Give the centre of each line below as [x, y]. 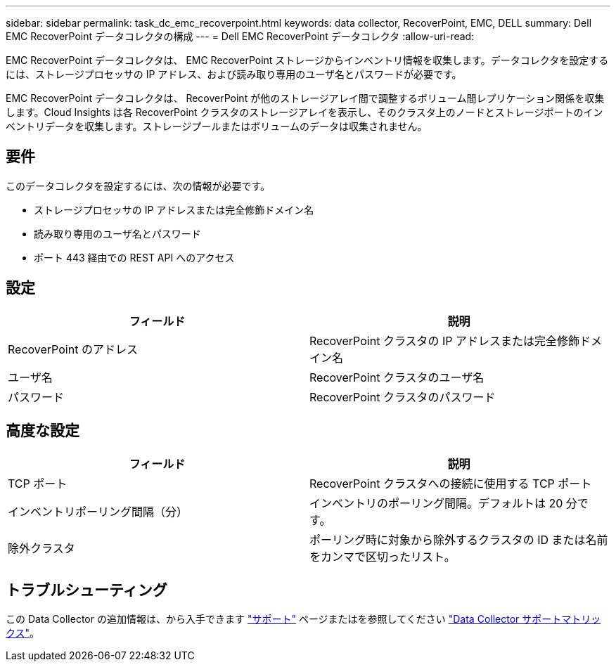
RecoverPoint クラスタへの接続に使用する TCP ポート [451, 483]
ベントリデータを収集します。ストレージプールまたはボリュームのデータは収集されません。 [217, 126]
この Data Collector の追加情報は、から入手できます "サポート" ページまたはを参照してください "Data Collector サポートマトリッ [303, 619]
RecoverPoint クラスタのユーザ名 [397, 377]
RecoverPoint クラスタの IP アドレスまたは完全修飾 [445, 341]
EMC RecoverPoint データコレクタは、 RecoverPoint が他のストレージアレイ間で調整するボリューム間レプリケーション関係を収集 [305, 98]
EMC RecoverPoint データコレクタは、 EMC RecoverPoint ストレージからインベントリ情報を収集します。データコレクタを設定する [307, 60]
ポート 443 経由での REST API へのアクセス [134, 257]
